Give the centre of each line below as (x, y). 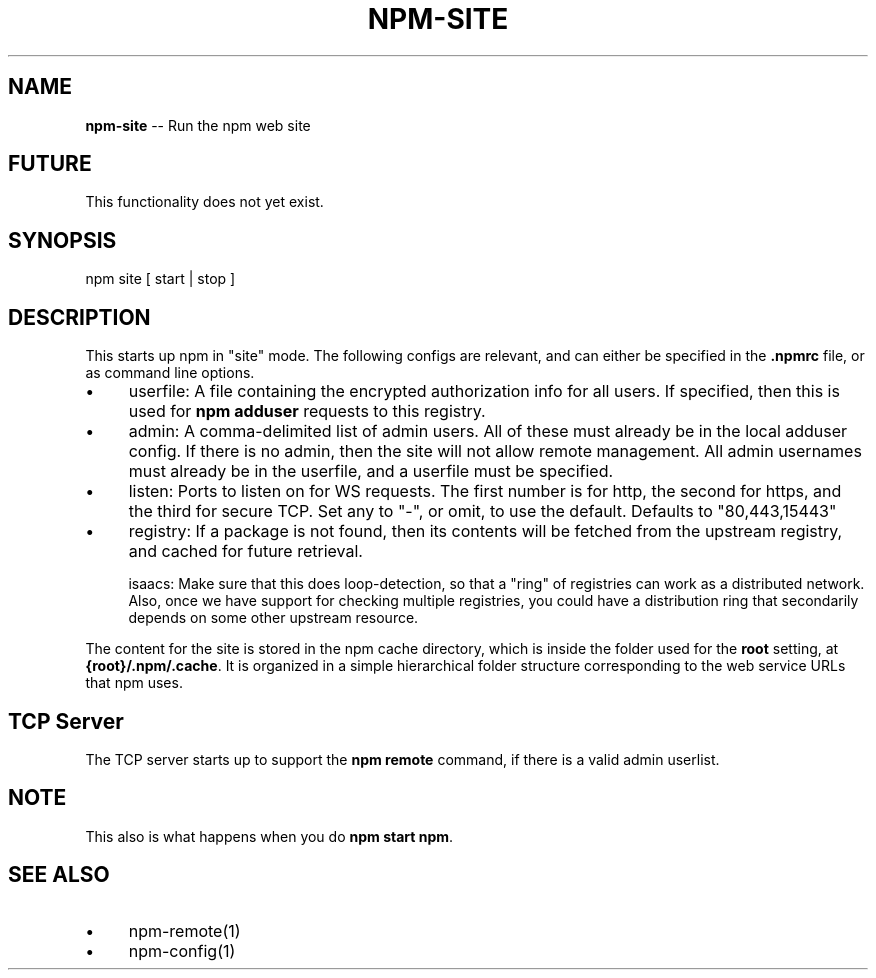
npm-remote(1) (184, 930)
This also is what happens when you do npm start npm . (269, 836)
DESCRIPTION (79, 317)
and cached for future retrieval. (245, 551)
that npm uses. (134, 683)
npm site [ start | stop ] (160, 279)
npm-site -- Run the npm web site (198, 125)
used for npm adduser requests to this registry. (307, 411)
